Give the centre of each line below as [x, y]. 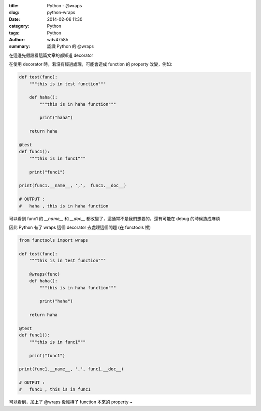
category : [19, 26]
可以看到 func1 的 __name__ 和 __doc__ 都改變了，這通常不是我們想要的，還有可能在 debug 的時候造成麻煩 [114, 219]
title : [14, 6]
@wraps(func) [45, 274]
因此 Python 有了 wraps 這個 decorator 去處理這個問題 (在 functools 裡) [80, 227]
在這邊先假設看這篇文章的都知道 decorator [51, 55]
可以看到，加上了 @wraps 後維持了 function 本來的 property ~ [71, 402]
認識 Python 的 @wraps [71, 47]
